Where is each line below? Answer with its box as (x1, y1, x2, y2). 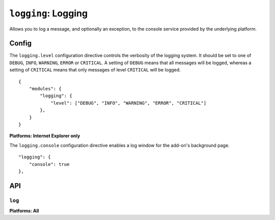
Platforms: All (9, 208, 39, 214)
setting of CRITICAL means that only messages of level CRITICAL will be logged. (9, 67, 181, 73)
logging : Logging (9, 8, 88, 19)
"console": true (29, 161, 70, 167)
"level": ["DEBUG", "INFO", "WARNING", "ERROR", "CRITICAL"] (50, 100, 207, 106)
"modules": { (29, 86, 62, 92)
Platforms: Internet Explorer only (9, 133, 80, 139)
